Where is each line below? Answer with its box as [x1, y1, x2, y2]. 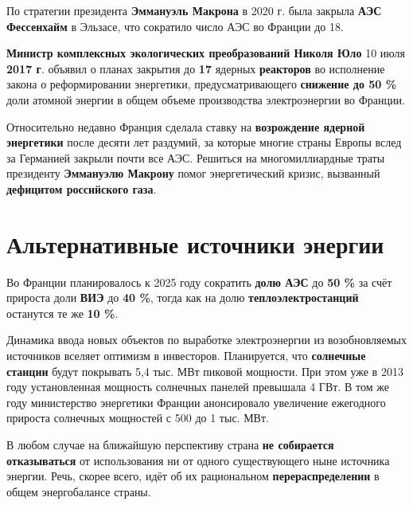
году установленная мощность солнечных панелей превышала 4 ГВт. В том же [6, 378, 389, 395]
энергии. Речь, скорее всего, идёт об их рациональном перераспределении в [6, 468, 380, 484]
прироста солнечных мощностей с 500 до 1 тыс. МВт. [6, 409, 269, 426]
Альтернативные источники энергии [6, 227, 384, 260]
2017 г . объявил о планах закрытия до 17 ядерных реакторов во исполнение [6, 60, 385, 76]
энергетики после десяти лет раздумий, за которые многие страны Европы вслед [6, 134, 402, 151]
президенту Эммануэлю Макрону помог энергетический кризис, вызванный [6, 165, 380, 182]
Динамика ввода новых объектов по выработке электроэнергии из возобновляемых [6, 331, 407, 348]
